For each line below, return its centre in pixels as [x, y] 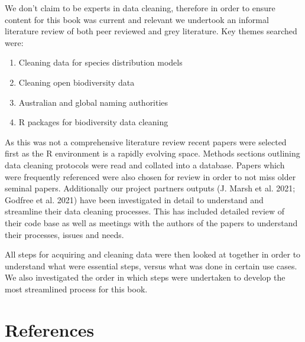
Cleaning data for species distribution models [100, 62]
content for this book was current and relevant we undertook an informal [137, 19]
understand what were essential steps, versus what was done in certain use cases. [151, 266]
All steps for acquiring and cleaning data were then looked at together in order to [153, 254]
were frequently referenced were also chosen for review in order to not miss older [150, 176]
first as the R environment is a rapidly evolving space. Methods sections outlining [152, 153]
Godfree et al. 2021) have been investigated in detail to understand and [134, 199]
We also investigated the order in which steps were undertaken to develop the [145, 277]
